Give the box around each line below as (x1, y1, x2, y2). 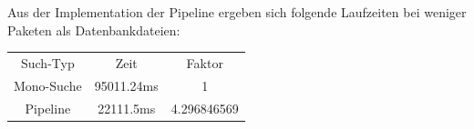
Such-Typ (20, 53, 75, 72)
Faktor (186, 53, 223, 72)
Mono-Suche (14, 75, 82, 94)
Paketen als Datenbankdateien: (7, 20, 180, 39)
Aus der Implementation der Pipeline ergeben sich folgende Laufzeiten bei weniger (7, 3, 467, 21)
